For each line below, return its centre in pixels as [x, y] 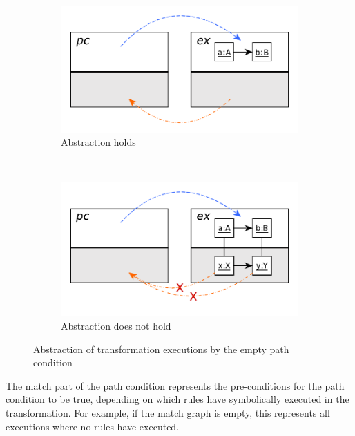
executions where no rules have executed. [93, 426]
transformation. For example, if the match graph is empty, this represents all [168, 412]
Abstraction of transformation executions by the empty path [161, 349]
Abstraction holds [98, 142]
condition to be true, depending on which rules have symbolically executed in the [177, 399]
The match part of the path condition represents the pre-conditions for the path [175, 385]
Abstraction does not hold [116, 325]
